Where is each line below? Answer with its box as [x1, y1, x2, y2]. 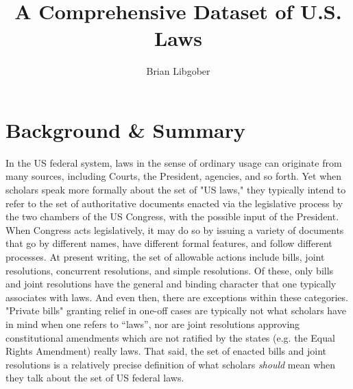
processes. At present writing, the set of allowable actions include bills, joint [5, 250, 325, 263]
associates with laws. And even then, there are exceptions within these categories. [5, 290, 348, 304]
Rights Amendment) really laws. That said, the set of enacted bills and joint [5, 344, 327, 358]
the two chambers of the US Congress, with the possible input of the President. [5, 209, 339, 224]
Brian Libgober [146, 64, 210, 78]
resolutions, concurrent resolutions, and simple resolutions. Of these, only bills [5, 263, 334, 277]
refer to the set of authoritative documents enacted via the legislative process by [5, 196, 343, 210]
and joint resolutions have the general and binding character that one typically [5, 276, 337, 291]
